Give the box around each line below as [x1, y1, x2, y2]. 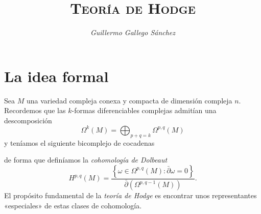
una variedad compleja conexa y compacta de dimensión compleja [26, 95, 232, 105]
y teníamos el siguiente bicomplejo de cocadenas [4, 137, 155, 148]
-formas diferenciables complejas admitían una [72, 105, 217, 116]
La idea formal [4, 65, 109, 86]
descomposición [4, 115, 52, 125]
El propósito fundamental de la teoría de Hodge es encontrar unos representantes [4, 190, 257, 201]
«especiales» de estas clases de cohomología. [4, 200, 142, 210]
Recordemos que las [4, 105, 66, 116]
